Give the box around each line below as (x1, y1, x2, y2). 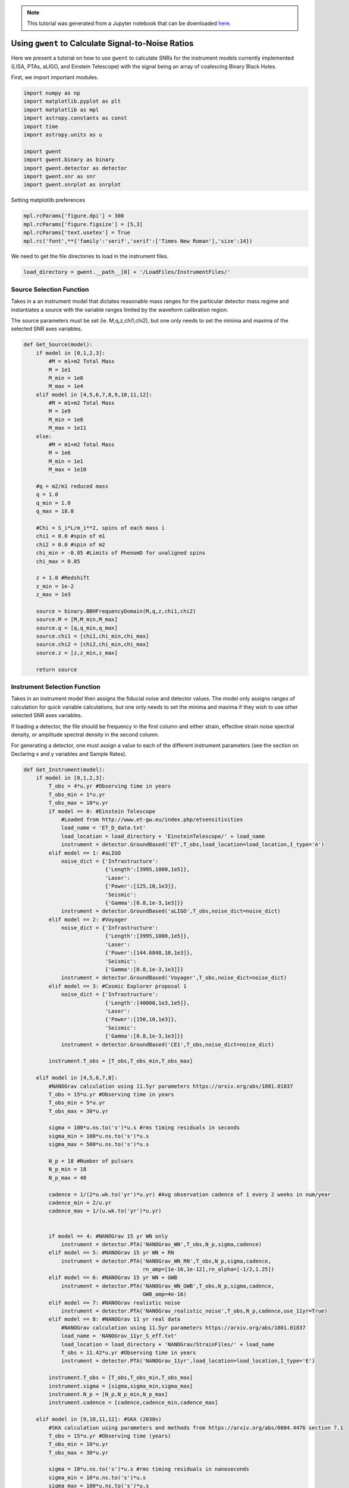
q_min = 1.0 (36, 499, 71, 506)
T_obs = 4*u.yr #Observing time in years (48, 783, 171, 790)
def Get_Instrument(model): (23, 766, 105, 773)
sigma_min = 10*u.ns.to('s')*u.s (48, 1474, 146, 1481)
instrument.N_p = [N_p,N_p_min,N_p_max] (48, 1390, 168, 1398)
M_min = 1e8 (48, 416, 83, 423)
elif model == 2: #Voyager (48, 916, 127, 923)
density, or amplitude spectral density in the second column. (11, 731, 159, 738)
